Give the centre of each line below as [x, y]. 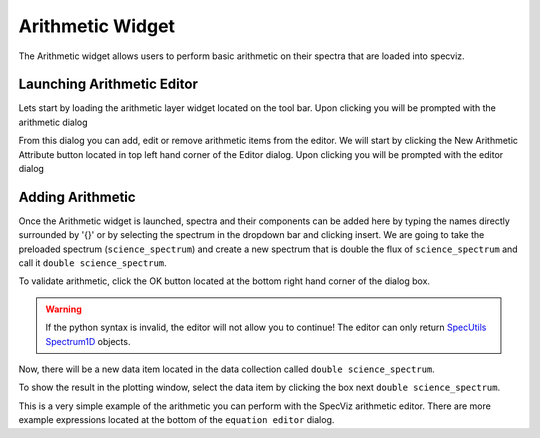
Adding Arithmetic [77, 196]
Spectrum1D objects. [88, 341]
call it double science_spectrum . [92, 263]
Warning [63, 309]
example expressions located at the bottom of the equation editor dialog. [176, 420]
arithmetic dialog [53, 122]
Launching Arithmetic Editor [108, 84]
